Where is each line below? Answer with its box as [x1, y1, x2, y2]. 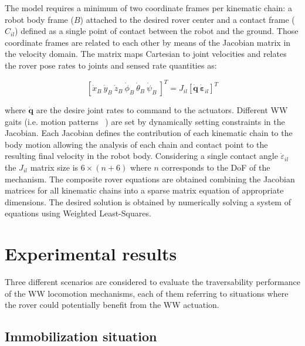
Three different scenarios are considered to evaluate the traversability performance [5, 276, 300, 288]
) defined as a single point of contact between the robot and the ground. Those [15, 25, 299, 37]
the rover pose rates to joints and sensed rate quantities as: [5, 59, 217, 71]
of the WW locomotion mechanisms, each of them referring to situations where [5, 287, 289, 299]
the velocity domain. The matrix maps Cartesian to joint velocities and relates [5, 48, 287, 60]
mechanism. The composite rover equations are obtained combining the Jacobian [5, 172, 295, 185]
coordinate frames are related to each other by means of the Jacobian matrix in [5, 36, 291, 48]
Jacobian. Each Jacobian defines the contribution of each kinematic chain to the [5, 127, 293, 139]
